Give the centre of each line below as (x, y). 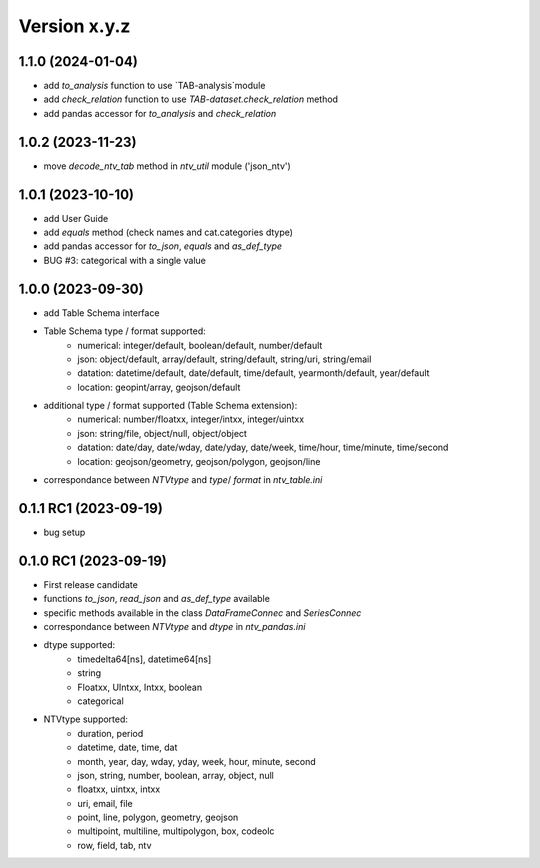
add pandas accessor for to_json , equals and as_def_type (163, 246)
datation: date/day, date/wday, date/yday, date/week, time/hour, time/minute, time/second (263, 447)
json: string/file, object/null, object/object (162, 433)
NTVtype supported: (86, 719)
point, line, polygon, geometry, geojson (158, 817)
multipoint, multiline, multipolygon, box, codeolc (176, 831)
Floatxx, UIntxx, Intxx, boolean (140, 687)
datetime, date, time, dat (127, 747)
